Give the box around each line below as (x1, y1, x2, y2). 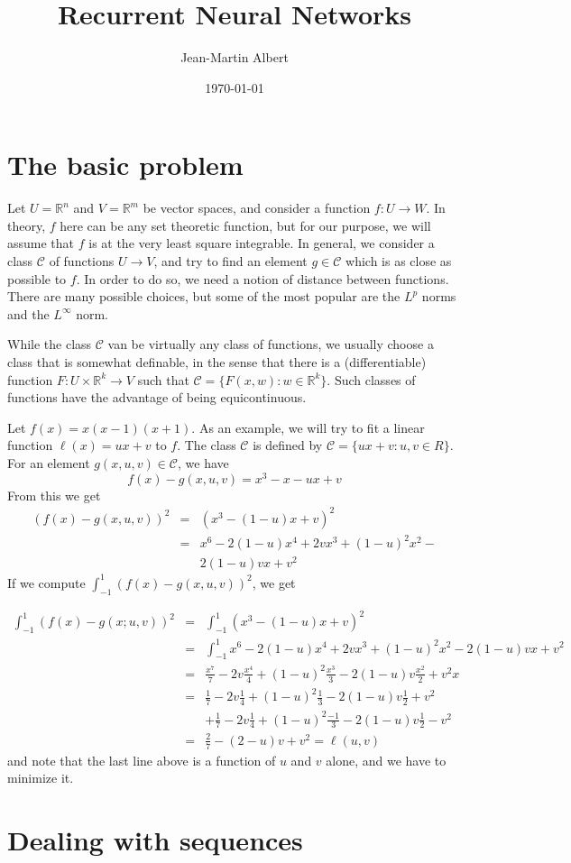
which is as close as (345, 252, 452, 271)
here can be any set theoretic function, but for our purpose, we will (60, 216, 431, 234)
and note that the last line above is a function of (7, 750, 276, 769)
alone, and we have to (326, 750, 447, 769)
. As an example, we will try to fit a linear (191, 418, 425, 436)
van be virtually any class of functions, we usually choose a (107, 335, 434, 353)
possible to (7, 269, 67, 288)
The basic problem (7, 146, 244, 183)
